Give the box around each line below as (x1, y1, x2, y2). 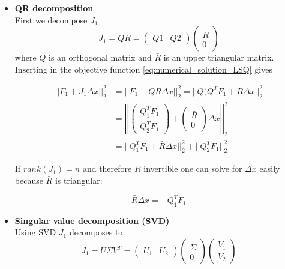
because (14, 174, 43, 186)
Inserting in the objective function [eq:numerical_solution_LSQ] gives (14, 62, 272, 75)
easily (259, 162, 280, 175)
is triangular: (55, 174, 103, 186)
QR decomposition (14, 2, 94, 14)
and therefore (82, 162, 132, 175)
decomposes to (69, 226, 123, 238)
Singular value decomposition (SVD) (14, 214, 170, 226)
